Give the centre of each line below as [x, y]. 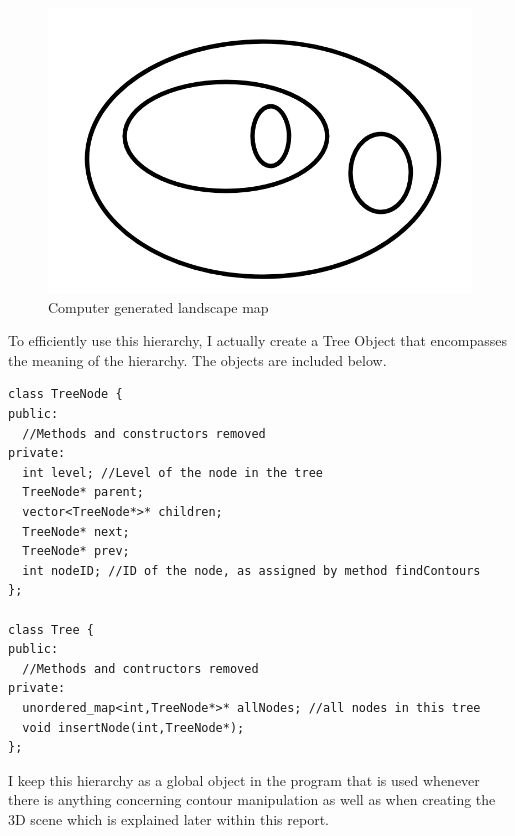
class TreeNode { [65, 394]
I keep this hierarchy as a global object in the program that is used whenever [244, 779]
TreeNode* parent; [83, 492]
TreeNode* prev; [76, 551]
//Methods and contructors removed [140, 668]
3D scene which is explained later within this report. [168, 818]
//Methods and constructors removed [144, 433]
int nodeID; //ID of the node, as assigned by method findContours [251, 570]
